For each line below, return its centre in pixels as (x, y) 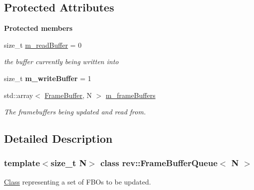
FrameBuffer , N (68, 95)
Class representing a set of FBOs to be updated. (78, 181)
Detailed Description (58, 139)
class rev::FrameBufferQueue (159, 163)
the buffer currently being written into (61, 61)
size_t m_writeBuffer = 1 (48, 78)
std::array (19, 95)
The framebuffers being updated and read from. (75, 112)
